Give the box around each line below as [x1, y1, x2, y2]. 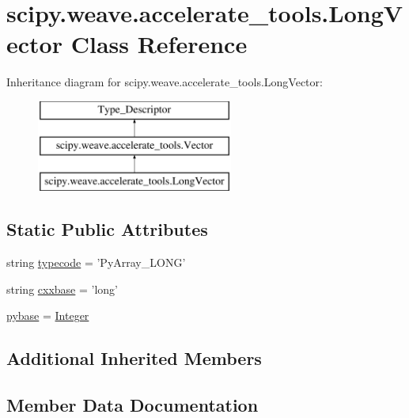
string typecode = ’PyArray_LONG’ [6, 254, 186, 271]
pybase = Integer [6, 307, 89, 324]
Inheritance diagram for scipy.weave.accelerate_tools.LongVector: [6, 74, 323, 90]
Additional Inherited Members [6, 346, 262, 370]
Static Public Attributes [6, 217, 208, 241]
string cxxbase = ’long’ [6, 280, 119, 297]
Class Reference [70, 28, 248, 60]
